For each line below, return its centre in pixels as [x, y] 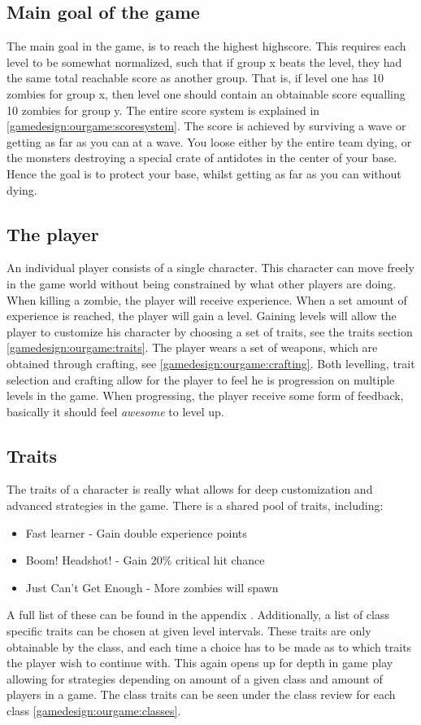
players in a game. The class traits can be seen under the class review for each [201, 694]
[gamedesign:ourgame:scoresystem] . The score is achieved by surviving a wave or [206, 126]
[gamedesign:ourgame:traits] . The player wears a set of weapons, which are [192, 347]
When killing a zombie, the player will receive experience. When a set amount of [207, 299]
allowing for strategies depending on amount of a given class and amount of [195, 678]
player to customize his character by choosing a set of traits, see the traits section [210, 331]
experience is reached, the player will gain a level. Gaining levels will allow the [202, 316]
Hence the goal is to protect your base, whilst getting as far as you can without [204, 173]
